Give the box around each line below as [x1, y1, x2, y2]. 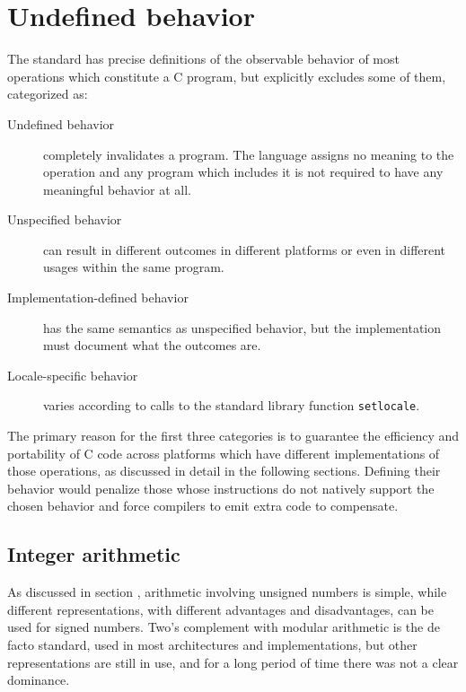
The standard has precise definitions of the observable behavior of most [7, 49, 400, 68]
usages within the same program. [43, 258, 224, 276]
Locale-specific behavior [7, 365, 138, 384]
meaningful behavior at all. [43, 180, 191, 198]
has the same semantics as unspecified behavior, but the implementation [43, 318, 442, 337]
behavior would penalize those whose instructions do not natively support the [7, 478, 435, 497]
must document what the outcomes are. [43, 336, 261, 355]
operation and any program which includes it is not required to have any [43, 162, 444, 181]
